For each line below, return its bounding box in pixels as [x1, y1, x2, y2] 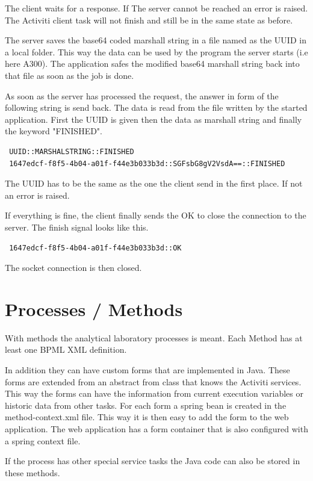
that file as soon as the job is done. [5, 69, 134, 81]
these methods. [5, 466, 60, 479]
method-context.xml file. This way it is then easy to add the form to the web [5, 411, 289, 423]
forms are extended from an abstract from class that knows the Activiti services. [5, 375, 302, 388]
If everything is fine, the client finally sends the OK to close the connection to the [5, 209, 306, 222]
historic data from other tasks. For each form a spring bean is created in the [5, 399, 287, 411]
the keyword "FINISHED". [5, 125, 102, 137]
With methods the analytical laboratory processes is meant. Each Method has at [5, 331, 303, 344]
